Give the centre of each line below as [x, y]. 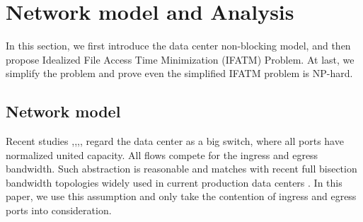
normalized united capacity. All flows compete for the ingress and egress [162, 154]
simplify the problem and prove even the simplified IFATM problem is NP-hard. [179, 73]
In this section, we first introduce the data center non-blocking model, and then [178, 46]
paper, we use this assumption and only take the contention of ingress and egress [181, 196]
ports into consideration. [59, 210]
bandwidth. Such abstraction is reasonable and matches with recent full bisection [181, 169]
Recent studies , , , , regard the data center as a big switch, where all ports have [175, 141]
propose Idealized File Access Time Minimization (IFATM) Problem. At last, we [180, 59]
